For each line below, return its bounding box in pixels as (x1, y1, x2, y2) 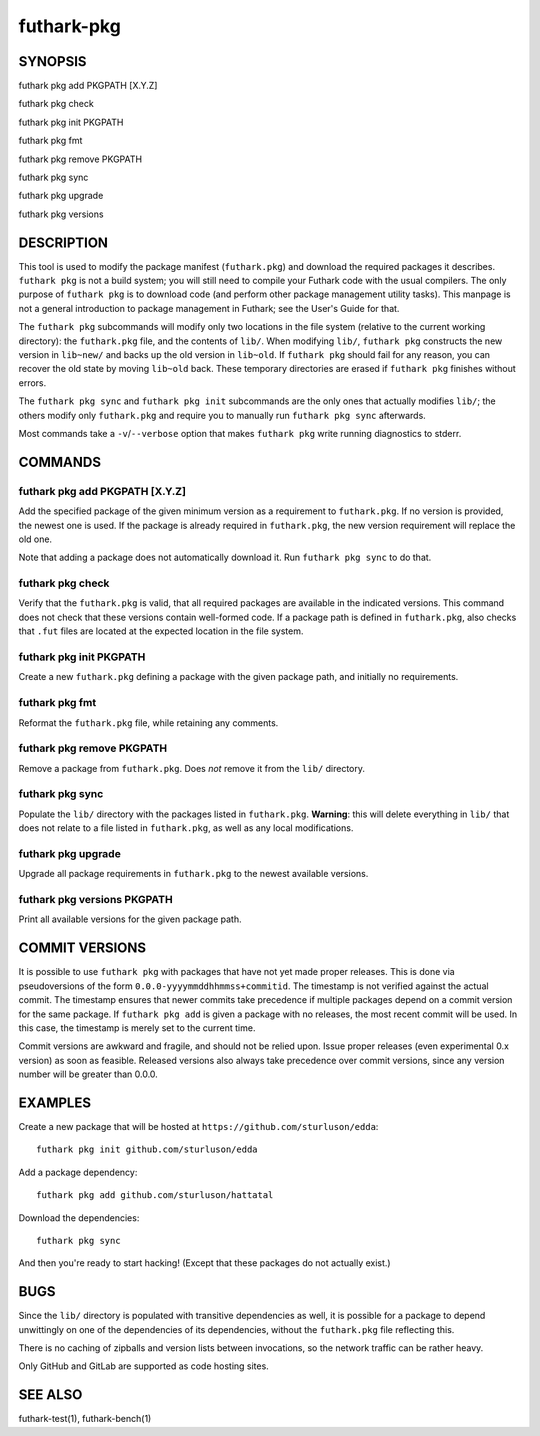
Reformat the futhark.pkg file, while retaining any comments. (18, 716, 279, 729)
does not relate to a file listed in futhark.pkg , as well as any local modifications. (18, 822, 354, 834)
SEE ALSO (18, 1386, 83, 1404)
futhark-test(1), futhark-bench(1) (18, 1413, 152, 1425)
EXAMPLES (18, 1094, 92, 1111)
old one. (18, 533, 53, 545)
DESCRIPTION (18, 234, 109, 251)
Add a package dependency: (18, 1166, 138, 1178)
